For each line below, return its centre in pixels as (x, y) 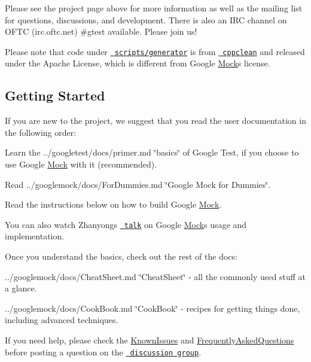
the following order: (41, 132)
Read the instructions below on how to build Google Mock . (113, 204)
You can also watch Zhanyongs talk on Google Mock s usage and (126, 224)
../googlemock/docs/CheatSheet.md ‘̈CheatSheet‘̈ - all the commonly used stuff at (155, 276)
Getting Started (55, 95)
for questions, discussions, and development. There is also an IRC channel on (146, 19)
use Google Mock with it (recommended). (81, 164)
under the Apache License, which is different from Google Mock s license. (138, 63)
